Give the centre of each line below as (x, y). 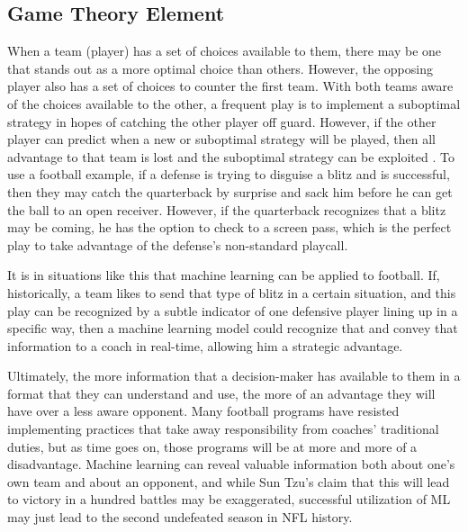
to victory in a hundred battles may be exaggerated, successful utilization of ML (229, 499)
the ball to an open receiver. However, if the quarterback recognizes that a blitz (227, 209)
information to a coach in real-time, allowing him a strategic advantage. (205, 345)
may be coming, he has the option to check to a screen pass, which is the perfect (229, 227)
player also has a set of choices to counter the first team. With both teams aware (230, 86)
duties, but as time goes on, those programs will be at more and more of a (212, 446)
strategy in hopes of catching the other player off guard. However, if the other (222, 121)
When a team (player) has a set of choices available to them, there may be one (225, 51)
